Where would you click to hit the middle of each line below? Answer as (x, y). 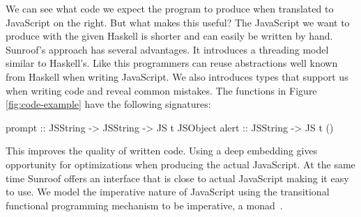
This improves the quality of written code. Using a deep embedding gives (162, 151)
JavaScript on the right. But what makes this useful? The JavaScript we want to (178, 22)
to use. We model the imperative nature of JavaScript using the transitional (168, 192)
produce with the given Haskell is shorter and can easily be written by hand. (169, 36)
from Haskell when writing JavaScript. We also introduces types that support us (177, 76)
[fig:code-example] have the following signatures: (108, 104)
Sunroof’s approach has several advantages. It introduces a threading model (167, 49)
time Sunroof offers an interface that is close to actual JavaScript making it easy (177, 178)
